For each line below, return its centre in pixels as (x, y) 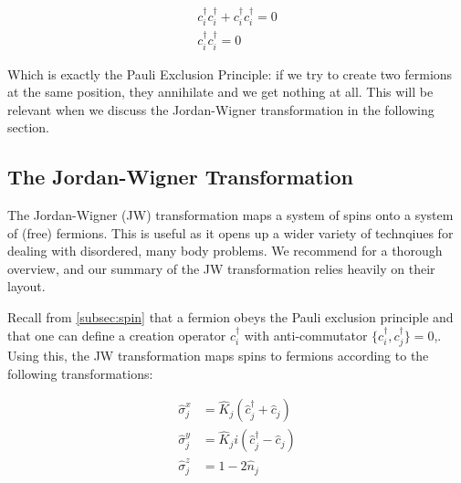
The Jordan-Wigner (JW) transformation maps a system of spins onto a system (230, 215)
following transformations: (80, 373)
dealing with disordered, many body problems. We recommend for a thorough (225, 251)
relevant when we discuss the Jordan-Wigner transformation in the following (221, 109)
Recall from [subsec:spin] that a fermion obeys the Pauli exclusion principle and (230, 317)
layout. (26, 286)
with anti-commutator (306, 335)
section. (28, 127)
